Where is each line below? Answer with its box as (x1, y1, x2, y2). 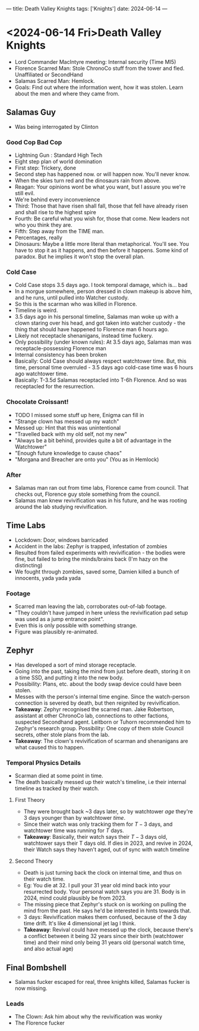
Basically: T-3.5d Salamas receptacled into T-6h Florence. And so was (14, 376, 187, 384)
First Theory (14, 797, 45, 804)
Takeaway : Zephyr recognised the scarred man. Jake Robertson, (14, 705, 175, 712)
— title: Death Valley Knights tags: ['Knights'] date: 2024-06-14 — (6, 5, 168, 12)
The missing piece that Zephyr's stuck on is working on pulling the (23, 901, 187, 908)
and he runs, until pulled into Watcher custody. (14, 294, 129, 301)
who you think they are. (14, 221, 72, 229)
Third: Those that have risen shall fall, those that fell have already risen (14, 202, 188, 209)
